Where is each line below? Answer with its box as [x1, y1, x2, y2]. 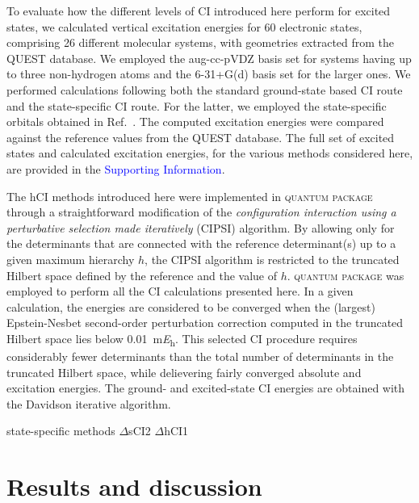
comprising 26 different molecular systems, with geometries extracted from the [6, 34, 395, 51]
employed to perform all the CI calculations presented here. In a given [6, 283, 354, 300]
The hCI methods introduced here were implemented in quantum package [6, 187, 373, 204]
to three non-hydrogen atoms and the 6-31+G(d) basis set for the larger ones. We [6, 65, 411, 82]
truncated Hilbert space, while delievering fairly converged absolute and [6, 363, 362, 380]
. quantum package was [287, 266, 404, 283]
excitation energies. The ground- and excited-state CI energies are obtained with [6, 379, 405, 396]
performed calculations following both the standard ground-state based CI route [6, 81, 403, 98]
